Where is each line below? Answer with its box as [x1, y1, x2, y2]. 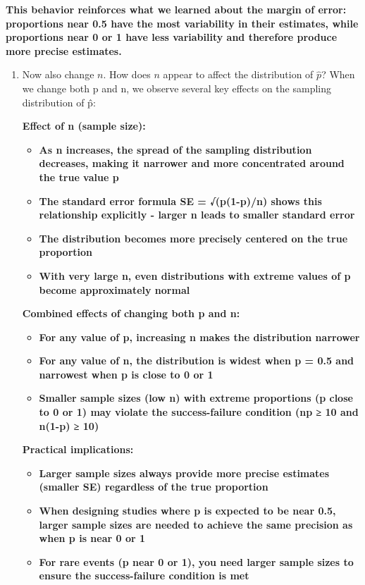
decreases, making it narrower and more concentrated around [39, 156, 345, 171]
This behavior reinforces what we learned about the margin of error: [6, 2, 347, 16]
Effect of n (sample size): [22, 118, 146, 133]
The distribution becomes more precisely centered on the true [39, 230, 348, 245]
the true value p [39, 169, 119, 184]
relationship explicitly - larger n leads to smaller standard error [39, 207, 355, 222]
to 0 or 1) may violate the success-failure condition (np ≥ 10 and [39, 405, 359, 419]
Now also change [22, 67, 94, 82]
